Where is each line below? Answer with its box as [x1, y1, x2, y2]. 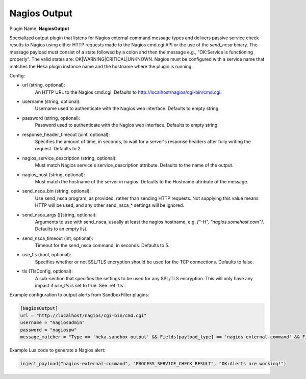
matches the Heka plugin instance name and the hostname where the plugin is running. [9, 63, 193, 69]
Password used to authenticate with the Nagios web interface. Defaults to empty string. [35, 122, 219, 128]
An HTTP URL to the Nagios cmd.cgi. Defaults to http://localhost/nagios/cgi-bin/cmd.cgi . [35, 89, 222, 95]
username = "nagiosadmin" [20, 320, 85, 326]
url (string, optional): [22, 82, 65, 88]
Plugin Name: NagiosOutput [9, 25, 69, 32]
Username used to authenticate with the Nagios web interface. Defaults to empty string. [35, 105, 220, 112]
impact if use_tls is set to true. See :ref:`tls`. [35, 283, 126, 289]
